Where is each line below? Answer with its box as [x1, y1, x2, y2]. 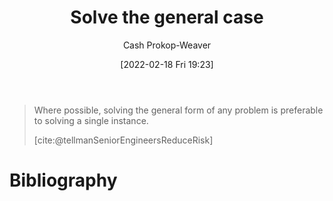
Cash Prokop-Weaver [122, 39, 212, 51]
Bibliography [9, 169, 118, 192]
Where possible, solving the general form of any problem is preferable [33, 104, 324, 116]
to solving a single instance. [33, 114, 149, 126]
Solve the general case [70, 6, 264, 29]
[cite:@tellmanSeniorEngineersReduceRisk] [33, 134, 214, 146]
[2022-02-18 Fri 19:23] [120, 58, 214, 70]
